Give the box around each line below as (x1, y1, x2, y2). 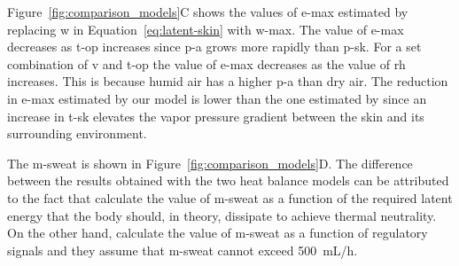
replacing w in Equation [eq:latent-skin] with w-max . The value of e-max (7, 20, 404, 38)
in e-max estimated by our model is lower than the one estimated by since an (7, 89, 427, 107)
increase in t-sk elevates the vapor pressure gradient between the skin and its (7, 106, 424, 125)
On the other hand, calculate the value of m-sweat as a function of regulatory (7, 223, 428, 242)
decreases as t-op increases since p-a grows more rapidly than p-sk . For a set (7, 37, 422, 56)
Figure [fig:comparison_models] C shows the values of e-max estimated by (7, 3, 408, 20)
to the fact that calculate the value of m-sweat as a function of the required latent (7, 188, 453, 207)
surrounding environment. (7, 124, 147, 143)
